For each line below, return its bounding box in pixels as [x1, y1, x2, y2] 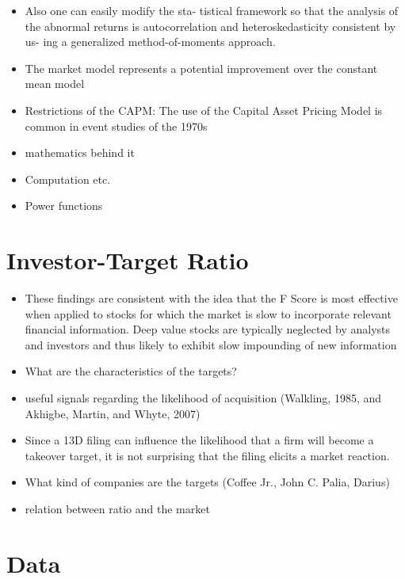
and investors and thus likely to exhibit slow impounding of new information [25, 336, 397, 352]
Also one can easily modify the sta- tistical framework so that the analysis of [25, 2, 399, 18]
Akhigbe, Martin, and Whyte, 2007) [25, 405, 201, 421]
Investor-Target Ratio [6, 244, 249, 276]
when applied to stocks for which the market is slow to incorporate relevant [25, 305, 392, 322]
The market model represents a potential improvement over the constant [25, 59, 378, 76]
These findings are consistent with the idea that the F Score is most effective [25, 290, 398, 307]
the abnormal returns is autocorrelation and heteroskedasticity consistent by [25, 17, 396, 34]
